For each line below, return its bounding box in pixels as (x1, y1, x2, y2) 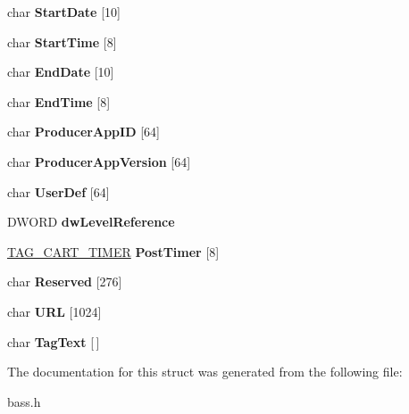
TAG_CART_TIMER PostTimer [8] (7, 242, 220, 261)
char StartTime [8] (7, 32, 117, 51)
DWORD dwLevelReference (7, 212, 175, 231)
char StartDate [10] (7, 3, 121, 21)
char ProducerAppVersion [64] (7, 152, 191, 170)
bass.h (7, 392, 41, 410)
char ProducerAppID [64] (7, 122, 160, 141)
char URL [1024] (7, 302, 102, 320)
